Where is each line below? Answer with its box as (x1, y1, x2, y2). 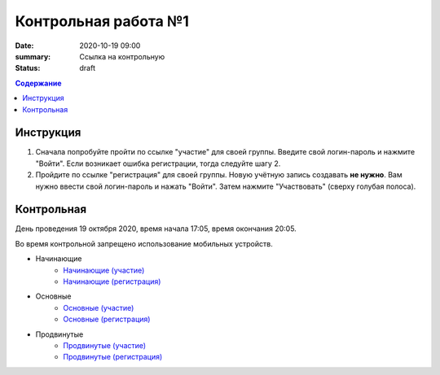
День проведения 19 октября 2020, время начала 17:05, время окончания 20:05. (15, 224, 297, 233)
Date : (15, 41, 34, 50)
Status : (15, 63, 41, 73)
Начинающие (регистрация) (63, 277, 161, 286)
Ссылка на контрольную (79, 51, 165, 61)
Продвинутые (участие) (63, 341, 147, 350)
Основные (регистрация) (63, 314, 151, 325)
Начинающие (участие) (63, 265, 145, 275)
